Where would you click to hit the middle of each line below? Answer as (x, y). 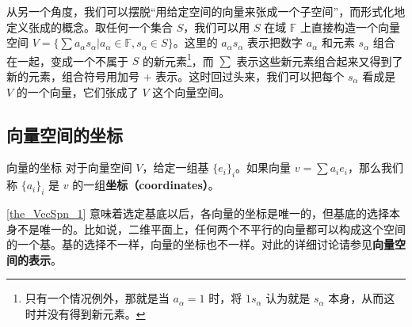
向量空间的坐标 (65, 134)
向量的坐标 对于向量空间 (69, 167)
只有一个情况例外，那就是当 (97, 298)
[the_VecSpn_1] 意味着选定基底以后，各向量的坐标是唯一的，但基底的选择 (198, 213)
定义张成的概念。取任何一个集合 (90, 27)
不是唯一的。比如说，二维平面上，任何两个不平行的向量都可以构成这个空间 (211, 228)
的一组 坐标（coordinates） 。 (146, 185)
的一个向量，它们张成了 (77, 91)
